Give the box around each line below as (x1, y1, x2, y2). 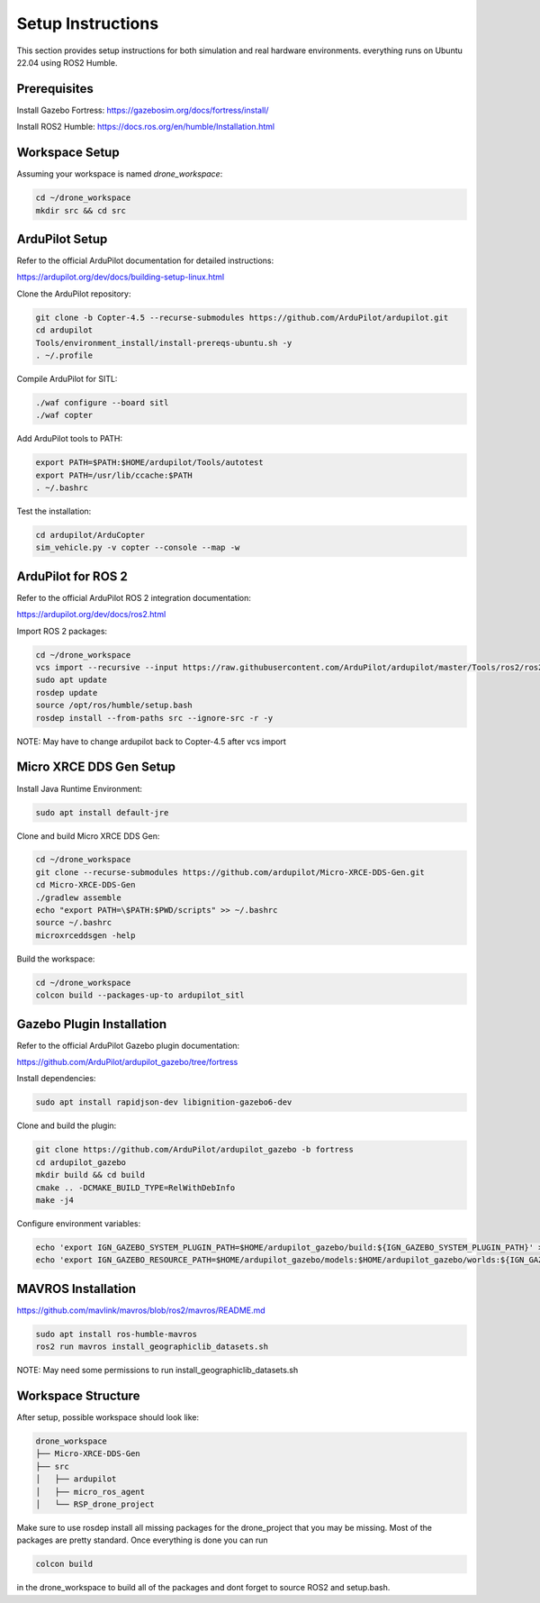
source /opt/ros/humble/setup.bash (35, 700, 193, 711)
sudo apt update (35, 675, 108, 685)
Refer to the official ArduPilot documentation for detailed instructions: (16, 255, 274, 266)
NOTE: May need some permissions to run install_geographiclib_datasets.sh (16, 1365, 299, 1376)
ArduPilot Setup (16, 231, 108, 247)
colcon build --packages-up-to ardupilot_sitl (35, 990, 245, 1000)
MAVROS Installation (16, 1280, 137, 1297)
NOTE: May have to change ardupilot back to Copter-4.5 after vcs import (16, 735, 287, 747)
